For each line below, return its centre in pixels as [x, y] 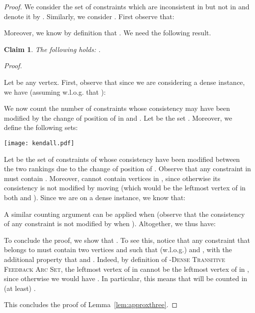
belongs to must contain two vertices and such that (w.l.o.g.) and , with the [118, 249]
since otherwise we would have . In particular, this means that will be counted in [126, 278]
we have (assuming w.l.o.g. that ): [55, 91]
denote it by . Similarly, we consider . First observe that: [89, 16]
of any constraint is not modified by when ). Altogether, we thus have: [110, 223]
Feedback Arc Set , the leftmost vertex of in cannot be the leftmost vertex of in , [127, 269]
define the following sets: [41, 127]
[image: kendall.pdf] [39, 143]
